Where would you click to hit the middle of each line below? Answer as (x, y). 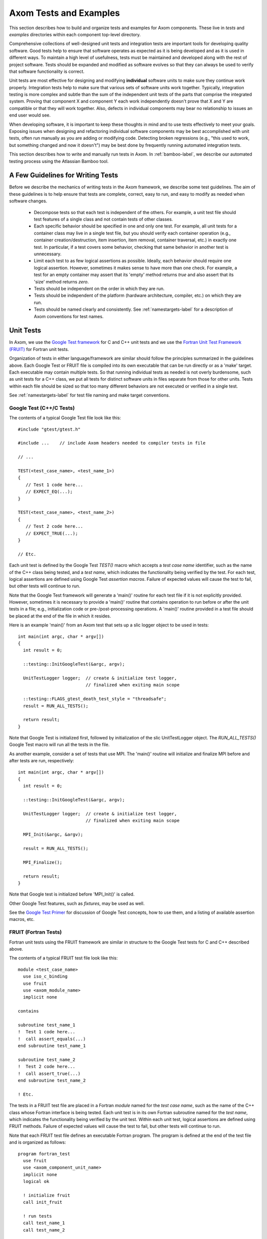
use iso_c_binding (45, 977)
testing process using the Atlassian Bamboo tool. (59, 161)
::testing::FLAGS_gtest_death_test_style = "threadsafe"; (95, 699)
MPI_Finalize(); (43, 862)
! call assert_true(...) (49, 1073)
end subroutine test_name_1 (52, 1046)
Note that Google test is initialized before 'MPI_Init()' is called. (72, 894)
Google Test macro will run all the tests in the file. (59, 745)
